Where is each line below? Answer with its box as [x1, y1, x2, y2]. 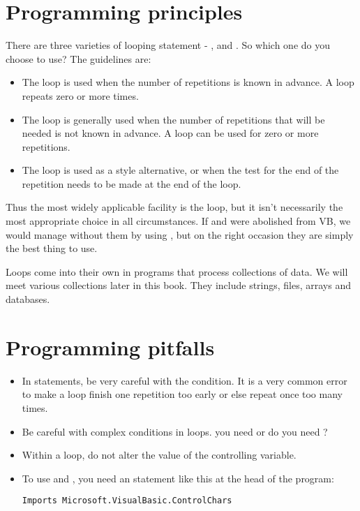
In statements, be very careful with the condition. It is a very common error [22, 373, 347, 387]
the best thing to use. [6, 241, 98, 256]
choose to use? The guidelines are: [6, 51, 151, 66]
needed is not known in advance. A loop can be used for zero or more [22, 126, 319, 140]
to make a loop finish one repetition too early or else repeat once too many [22, 387, 343, 401]
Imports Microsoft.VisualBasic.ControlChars [22, 496, 232, 506]
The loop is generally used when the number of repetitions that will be [22, 112, 325, 126]
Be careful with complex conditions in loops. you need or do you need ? [22, 424, 328, 438]
